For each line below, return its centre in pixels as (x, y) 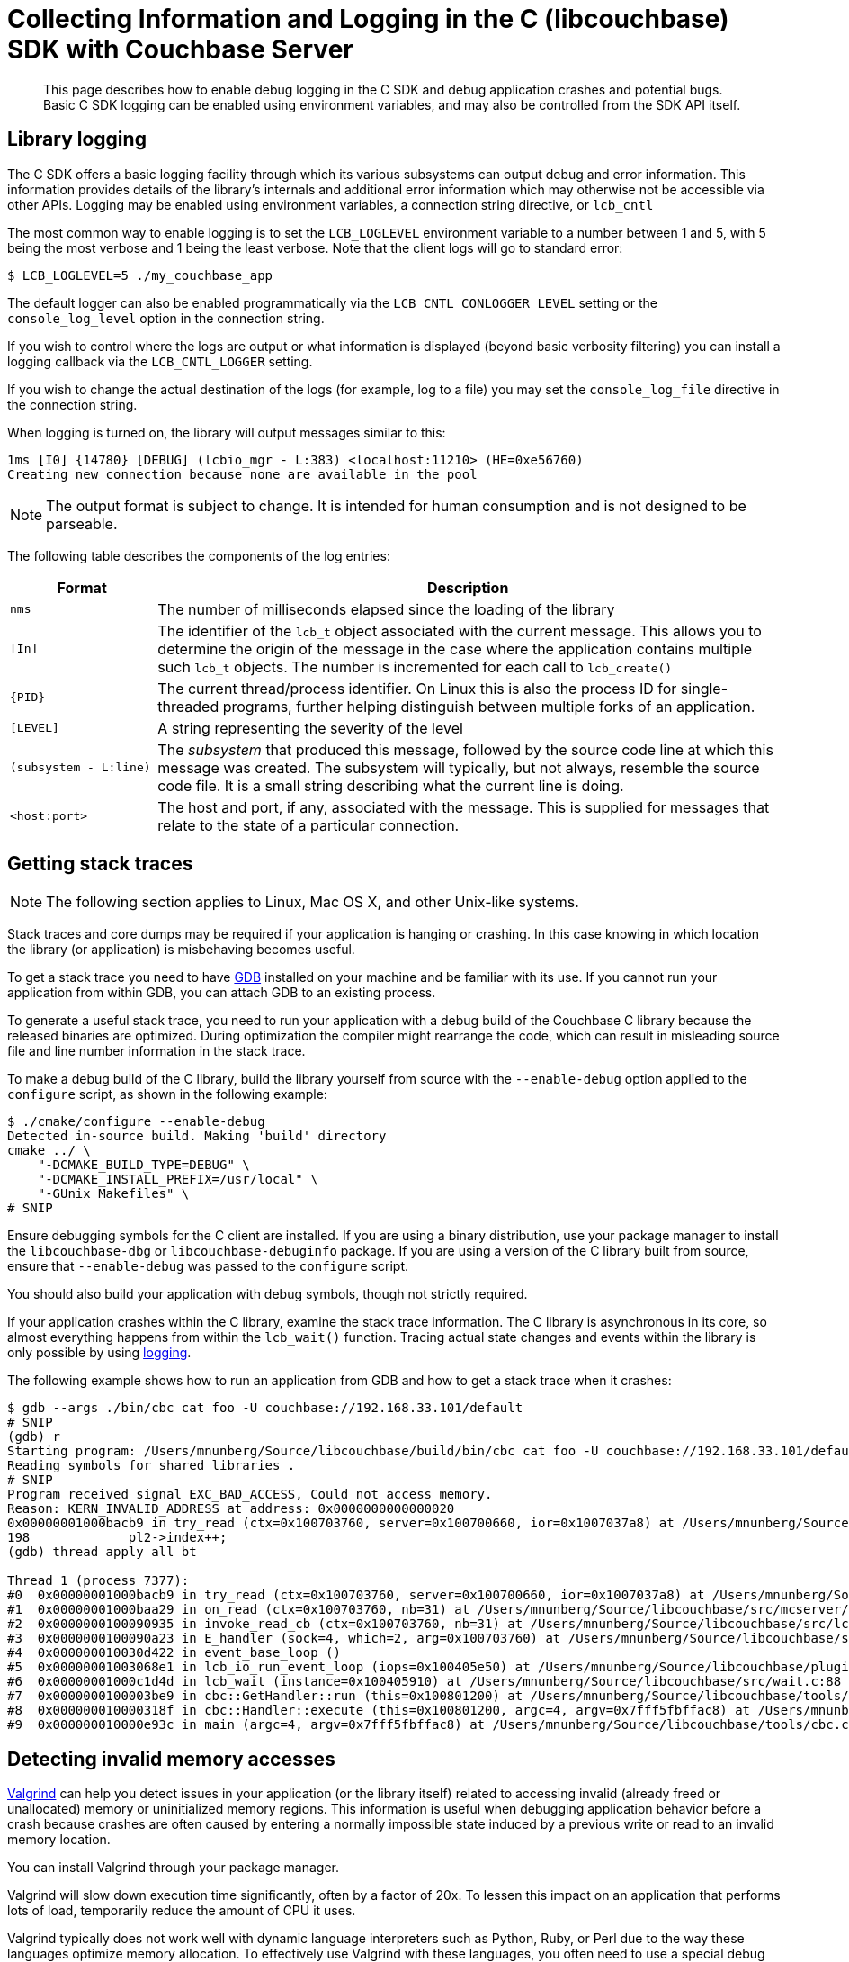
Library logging (77, 139)
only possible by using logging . (99, 1353)
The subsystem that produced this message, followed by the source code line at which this (465, 749)
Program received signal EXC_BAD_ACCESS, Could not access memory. (250, 1494)
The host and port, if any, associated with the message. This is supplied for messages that (464, 807)
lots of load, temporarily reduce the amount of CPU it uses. (182, 1911)
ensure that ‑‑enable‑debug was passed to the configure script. (208, 1266)
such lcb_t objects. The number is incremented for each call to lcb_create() (415, 666)
